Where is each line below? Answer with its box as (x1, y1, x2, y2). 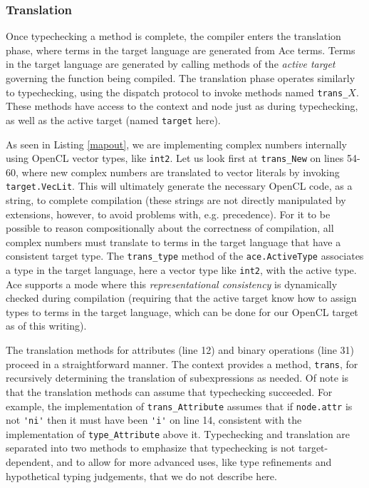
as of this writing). (6, 318, 87, 333)
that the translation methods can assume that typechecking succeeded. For (6, 384, 333, 399)
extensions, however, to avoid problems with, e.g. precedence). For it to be (6, 206, 331, 221)
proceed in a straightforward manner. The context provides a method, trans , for (6, 356, 358, 371)
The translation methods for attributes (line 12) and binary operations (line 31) (6, 342, 355, 357)
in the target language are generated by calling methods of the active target (6, 56, 336, 71)
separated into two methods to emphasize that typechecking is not (6, 440, 296, 455)
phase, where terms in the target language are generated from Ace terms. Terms (6, 42, 355, 57)
